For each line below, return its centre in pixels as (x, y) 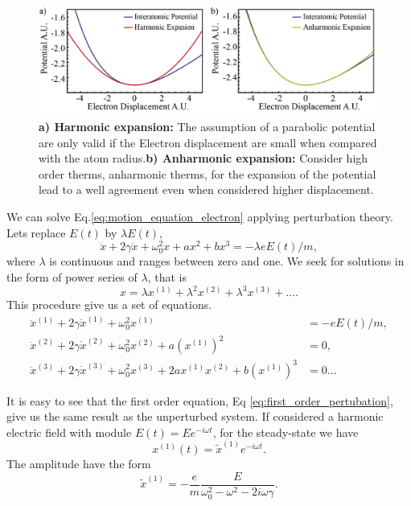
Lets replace (36, 232)
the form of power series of (72, 276)
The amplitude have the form (79, 463)
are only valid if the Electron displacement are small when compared (208, 142)
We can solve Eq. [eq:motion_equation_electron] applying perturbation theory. (200, 216)
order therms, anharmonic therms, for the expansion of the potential (208, 173)
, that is (167, 276)
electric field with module (69, 432)
